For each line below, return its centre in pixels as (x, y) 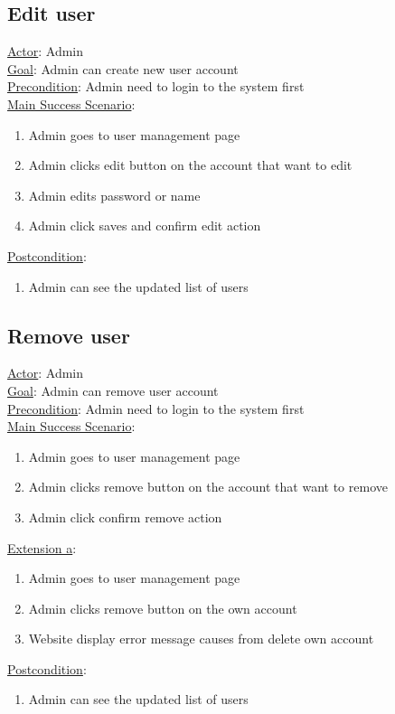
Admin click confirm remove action (125, 517)
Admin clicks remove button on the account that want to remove (208, 487)
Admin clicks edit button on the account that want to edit (190, 165)
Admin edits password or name (114, 195)
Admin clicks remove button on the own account (163, 608)
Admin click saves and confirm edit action (145, 225)
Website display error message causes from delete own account (201, 639)
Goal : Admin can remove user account (113, 390)
